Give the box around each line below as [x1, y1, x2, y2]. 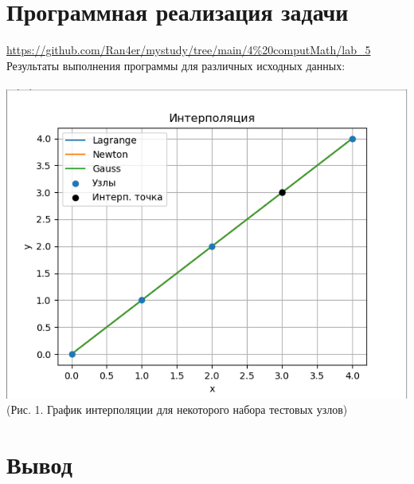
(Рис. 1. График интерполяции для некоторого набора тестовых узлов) [6, 401, 348, 418]
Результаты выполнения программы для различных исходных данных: [6, 57, 346, 73]
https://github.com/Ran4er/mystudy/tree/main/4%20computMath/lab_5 [6, 41, 371, 58]
